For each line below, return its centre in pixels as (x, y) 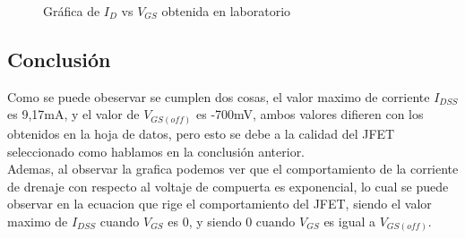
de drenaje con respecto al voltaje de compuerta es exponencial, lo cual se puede (228, 186)
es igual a (350, 221)
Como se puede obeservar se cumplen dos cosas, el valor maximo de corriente (219, 96)
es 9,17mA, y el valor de (73, 114)
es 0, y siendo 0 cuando (232, 221)
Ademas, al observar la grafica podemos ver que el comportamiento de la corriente (233, 169)
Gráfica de (72, 11)
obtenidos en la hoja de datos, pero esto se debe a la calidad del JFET (201, 133)
